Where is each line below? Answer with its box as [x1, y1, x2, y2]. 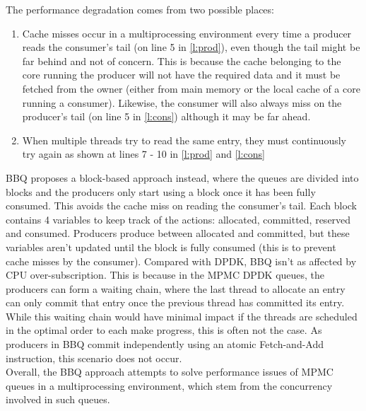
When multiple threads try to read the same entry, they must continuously [22, 132, 346, 147]
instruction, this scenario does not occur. [6, 350, 182, 365]
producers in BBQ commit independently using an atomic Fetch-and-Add [6, 337, 324, 352]
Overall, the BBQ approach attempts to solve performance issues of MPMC [6, 364, 333, 379]
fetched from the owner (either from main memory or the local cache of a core [22, 81, 360, 95]
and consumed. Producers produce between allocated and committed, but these [6, 226, 350, 241]
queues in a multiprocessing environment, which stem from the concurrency [6, 378, 333, 393]
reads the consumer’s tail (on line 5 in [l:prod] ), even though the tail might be [22, 40, 360, 54]
